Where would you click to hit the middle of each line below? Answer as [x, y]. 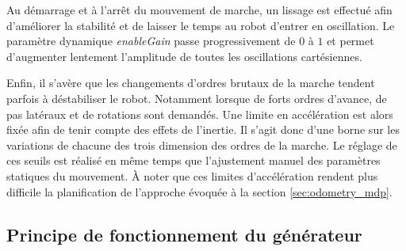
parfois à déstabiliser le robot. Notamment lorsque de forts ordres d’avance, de [197, 98]
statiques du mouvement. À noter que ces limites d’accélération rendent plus [192, 175]
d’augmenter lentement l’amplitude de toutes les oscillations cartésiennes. [184, 56]
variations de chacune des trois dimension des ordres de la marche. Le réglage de [202, 145]
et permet [350, 41]
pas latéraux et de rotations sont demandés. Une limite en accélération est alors [200, 114]
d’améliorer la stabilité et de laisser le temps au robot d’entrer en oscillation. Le [201, 25]
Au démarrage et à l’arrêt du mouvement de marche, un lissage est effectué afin [199, 10]
